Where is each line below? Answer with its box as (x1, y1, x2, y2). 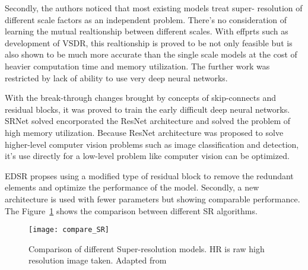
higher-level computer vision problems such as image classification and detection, (5, 138, 299, 150)
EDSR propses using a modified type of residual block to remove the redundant (5, 169, 294, 182)
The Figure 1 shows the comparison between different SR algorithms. (5, 204, 258, 217)
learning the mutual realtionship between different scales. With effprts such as (5, 25, 288, 37)
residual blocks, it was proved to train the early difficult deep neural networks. (5, 103, 290, 115)
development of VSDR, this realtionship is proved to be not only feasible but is (5, 36, 293, 49)
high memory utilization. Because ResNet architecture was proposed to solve (5, 126, 284, 138)
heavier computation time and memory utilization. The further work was (5, 59, 270, 72)
